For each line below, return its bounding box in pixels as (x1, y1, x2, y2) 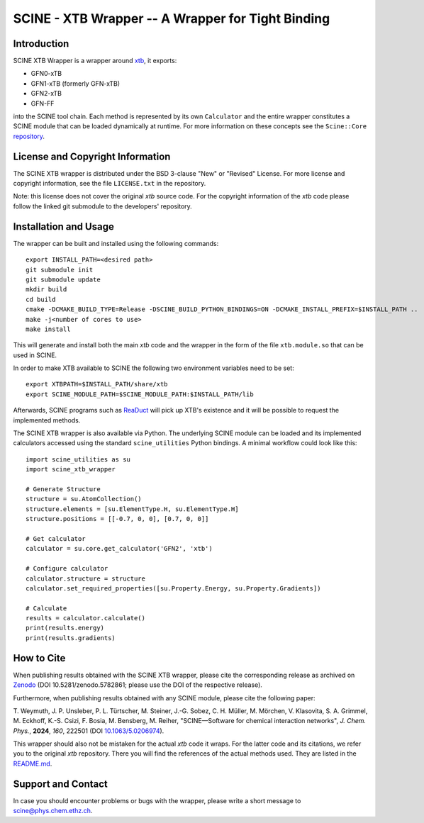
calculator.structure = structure (26, 574, 145, 583)
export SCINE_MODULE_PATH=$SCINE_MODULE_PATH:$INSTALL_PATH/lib (26, 390, 255, 398)
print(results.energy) (26, 624, 105, 632)
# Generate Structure (26, 485, 101, 493)
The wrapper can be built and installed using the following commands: (13, 239, 219, 247)
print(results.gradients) (26, 634, 116, 642)
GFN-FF (30, 99, 55, 108)
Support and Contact (13, 778, 108, 790)
